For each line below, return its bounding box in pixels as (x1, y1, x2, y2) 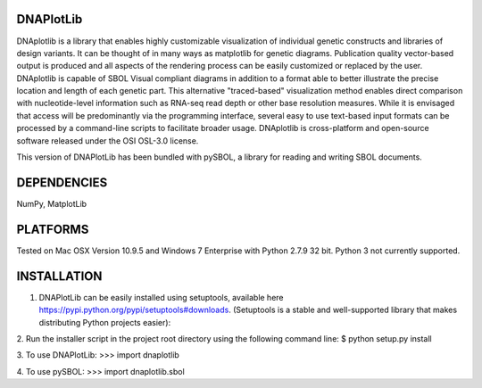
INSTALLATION (16, 268, 103, 284)
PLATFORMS (16, 221, 89, 236)
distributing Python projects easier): (38, 317, 171, 327)
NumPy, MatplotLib (16, 198, 87, 209)
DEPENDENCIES (16, 175, 108, 190)
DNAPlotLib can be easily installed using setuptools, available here (38, 292, 285, 302)
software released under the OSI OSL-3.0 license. (16, 135, 199, 146)
